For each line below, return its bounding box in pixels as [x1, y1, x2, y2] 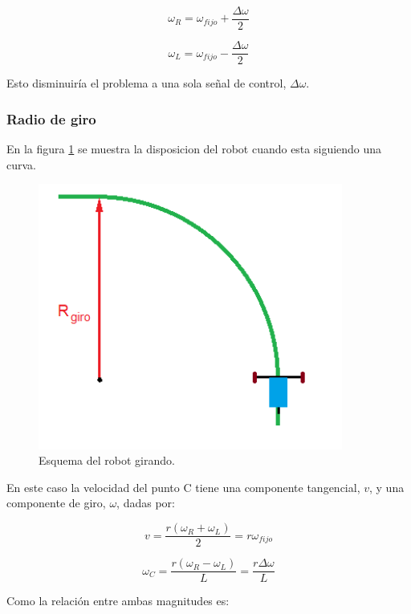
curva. [6, 156, 36, 173]
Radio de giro [6, 108, 96, 128]
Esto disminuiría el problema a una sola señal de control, [6, 75, 287, 91]
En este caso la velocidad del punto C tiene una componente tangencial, [6, 478, 360, 495]
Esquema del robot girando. [39, 452, 175, 469]
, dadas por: [116, 494, 175, 511]
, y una [369, 478, 405, 495]
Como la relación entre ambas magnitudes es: [6, 592, 230, 609]
